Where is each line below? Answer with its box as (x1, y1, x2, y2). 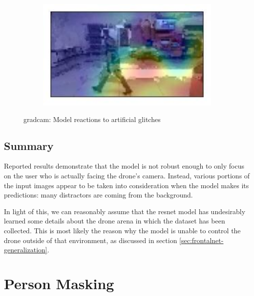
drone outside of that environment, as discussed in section (4, 235, 177, 245)
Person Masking (4, 273, 114, 293)
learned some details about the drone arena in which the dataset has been (4, 216, 225, 226)
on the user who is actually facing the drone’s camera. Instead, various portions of (4, 170, 250, 180)
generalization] (4, 245, 47, 255)
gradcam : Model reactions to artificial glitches (23, 114, 161, 124)
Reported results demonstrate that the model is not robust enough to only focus (4, 161, 244, 171)
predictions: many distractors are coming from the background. (4, 190, 193, 200)
